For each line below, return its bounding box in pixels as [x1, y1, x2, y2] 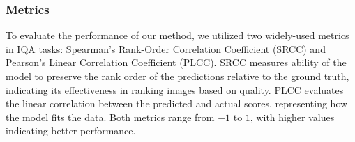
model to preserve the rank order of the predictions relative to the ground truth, [6, 69, 349, 83]
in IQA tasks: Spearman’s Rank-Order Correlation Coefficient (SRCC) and [6, 41, 326, 56]
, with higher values [250, 109, 335, 124]
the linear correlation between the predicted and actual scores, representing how [6, 96, 348, 111]
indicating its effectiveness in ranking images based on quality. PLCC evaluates [6, 82, 344, 97]
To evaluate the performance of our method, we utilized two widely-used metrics [6, 28, 349, 42]
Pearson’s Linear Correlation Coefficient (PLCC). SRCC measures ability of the [6, 55, 347, 70]
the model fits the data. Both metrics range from [6, 109, 215, 124]
